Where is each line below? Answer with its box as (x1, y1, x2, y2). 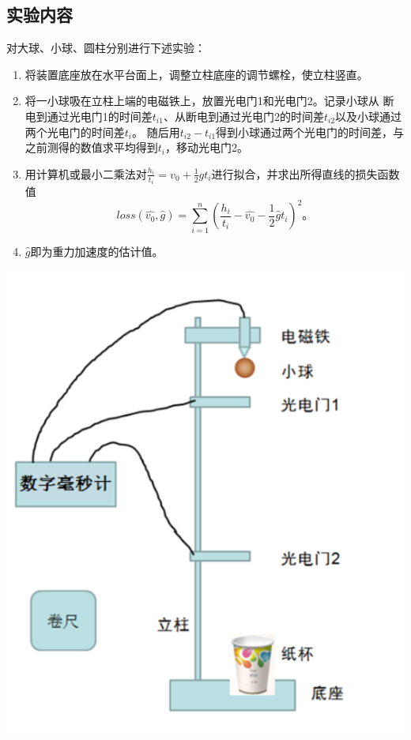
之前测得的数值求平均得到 (25, 139, 158, 156)
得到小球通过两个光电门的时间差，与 (216, 123, 405, 140)
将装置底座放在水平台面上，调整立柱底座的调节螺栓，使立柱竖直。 (25, 66, 368, 82)
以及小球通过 (335, 107, 402, 124)
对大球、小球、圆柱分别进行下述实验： (6, 39, 205, 56)
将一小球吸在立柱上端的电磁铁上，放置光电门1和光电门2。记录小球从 (25, 92, 379, 109)
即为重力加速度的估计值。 (30, 242, 164, 259)
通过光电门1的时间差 (47, 107, 153, 124)
